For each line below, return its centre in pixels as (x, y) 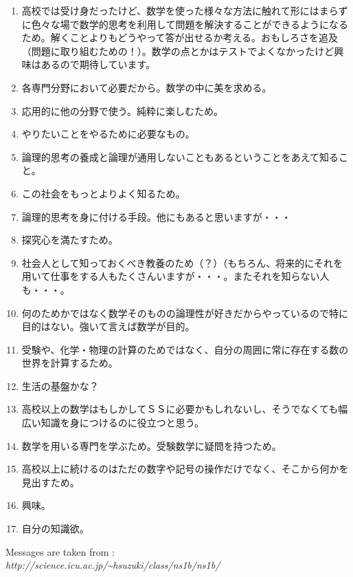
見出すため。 (50, 482)
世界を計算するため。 (70, 363)
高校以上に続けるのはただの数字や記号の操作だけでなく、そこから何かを (185, 469)
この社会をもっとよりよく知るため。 (103, 193)
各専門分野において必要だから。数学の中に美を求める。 (147, 87)
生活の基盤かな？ (60, 385)
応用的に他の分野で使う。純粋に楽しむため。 (122, 110)
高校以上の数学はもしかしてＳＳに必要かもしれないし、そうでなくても (180, 409)
